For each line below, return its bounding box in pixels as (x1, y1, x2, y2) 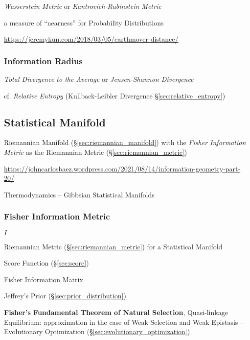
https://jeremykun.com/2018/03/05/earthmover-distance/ (4, 34, 179, 44)
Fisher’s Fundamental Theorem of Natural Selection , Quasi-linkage (4, 307, 228, 317)
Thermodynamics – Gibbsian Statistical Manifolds (4, 189, 155, 199)
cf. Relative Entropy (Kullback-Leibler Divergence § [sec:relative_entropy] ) (4, 90, 226, 100)
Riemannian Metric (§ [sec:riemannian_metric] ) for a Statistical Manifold (4, 241, 223, 251)
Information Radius (4, 54, 83, 67)
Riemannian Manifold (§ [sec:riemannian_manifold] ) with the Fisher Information (4, 137, 246, 147)
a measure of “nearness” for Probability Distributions (4, 17, 164, 27)
